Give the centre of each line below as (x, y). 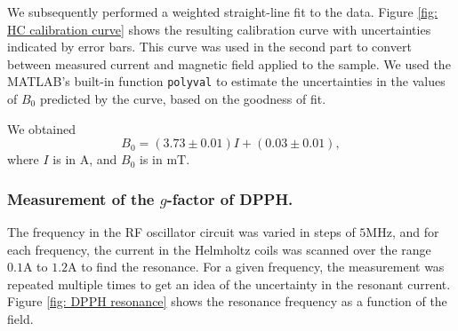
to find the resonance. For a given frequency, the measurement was (263, 267)
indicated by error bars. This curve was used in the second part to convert (209, 47)
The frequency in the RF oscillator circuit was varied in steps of (181, 232)
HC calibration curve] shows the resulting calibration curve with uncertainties (219, 29)
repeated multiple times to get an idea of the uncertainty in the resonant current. (229, 284)
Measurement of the (81, 198)
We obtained (42, 128)
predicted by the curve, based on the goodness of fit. (183, 99)
